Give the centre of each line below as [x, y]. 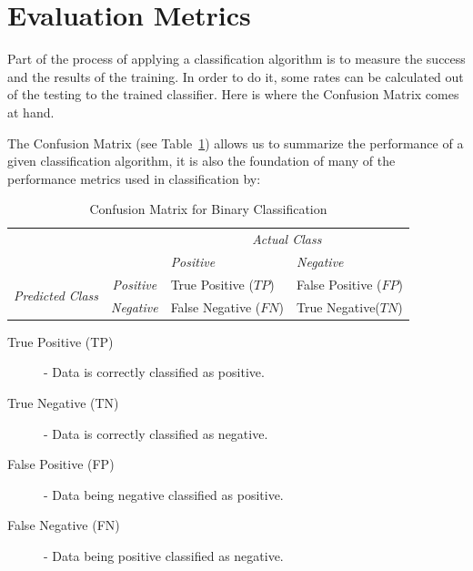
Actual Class [287, 239]
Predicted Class [56, 296]
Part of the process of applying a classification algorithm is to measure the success [236, 59]
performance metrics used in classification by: [134, 178]
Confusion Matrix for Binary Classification [208, 209]
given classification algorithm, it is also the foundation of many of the [201, 161]
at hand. [31, 112]
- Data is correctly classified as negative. [156, 433]
